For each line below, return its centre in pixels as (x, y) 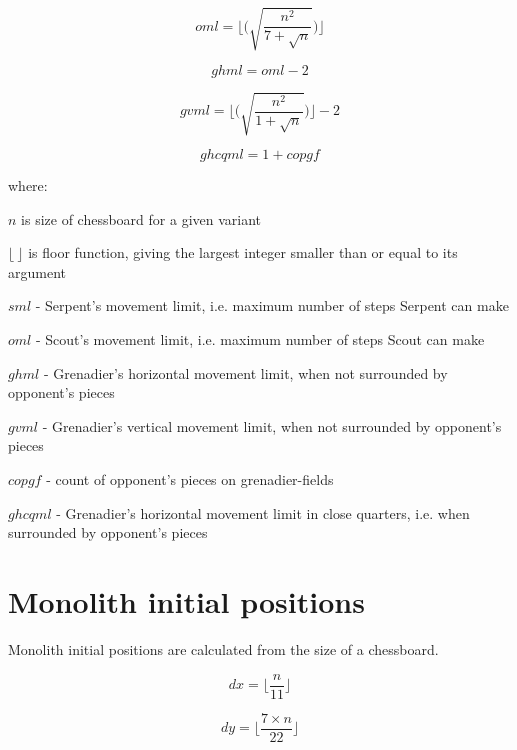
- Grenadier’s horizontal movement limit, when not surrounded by (245, 372)
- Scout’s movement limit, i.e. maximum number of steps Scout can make (260, 339)
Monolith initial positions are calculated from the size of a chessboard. (223, 648)
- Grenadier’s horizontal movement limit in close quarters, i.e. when (263, 512)
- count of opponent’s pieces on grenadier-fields (190, 479)
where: (28, 185)
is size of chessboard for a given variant (141, 218)
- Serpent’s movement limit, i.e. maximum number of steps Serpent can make (272, 305)
